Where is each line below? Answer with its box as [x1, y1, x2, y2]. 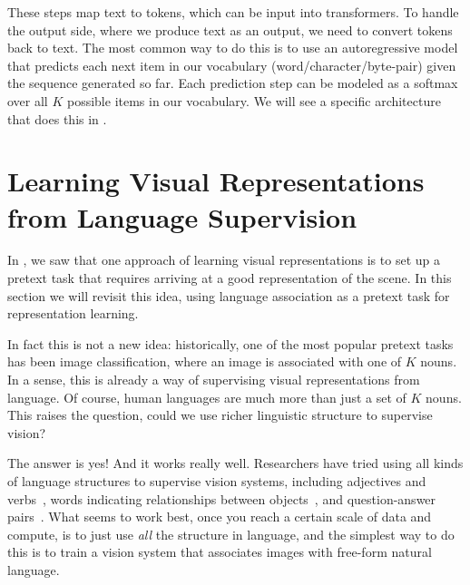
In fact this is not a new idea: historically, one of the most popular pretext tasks [7, 334, 454, 353]
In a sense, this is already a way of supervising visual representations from [7, 370, 420, 389]
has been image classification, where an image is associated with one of [7, 352, 402, 371]
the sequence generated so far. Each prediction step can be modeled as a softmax [7, 73, 458, 93]
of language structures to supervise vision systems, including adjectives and [7, 472, 426, 490]
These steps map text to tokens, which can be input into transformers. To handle [7, 3, 459, 21]
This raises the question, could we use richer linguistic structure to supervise [7, 405, 433, 424]
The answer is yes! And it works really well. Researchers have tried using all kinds [7, 453, 464, 473]
